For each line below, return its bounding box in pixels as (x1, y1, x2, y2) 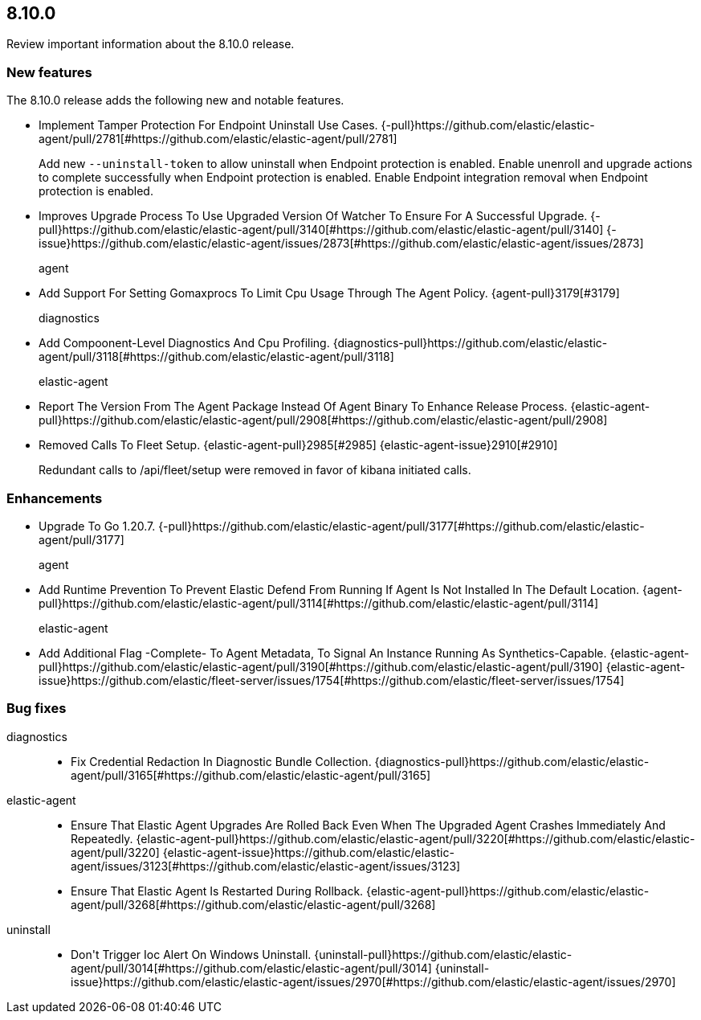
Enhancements (6, 490, 103, 506)
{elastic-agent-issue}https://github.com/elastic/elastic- (162, 845, 454, 859)
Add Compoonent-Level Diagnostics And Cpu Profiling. (39, 336, 330, 350)
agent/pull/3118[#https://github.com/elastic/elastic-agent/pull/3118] (39, 350, 394, 364)
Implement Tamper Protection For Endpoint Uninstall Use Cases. (39, 118, 378, 133)
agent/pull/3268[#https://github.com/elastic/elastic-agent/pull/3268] (71, 897, 436, 911)
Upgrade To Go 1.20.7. (39, 518, 156, 533)
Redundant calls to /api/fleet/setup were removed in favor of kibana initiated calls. (39, 463, 471, 477)
